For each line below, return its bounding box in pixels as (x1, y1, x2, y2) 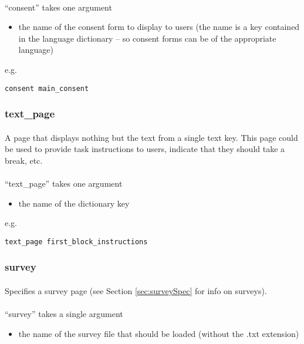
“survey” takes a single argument (5, 308, 123, 320)
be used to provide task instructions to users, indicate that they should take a (5, 143, 285, 155)
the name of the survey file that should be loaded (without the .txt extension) (18, 327, 299, 339)
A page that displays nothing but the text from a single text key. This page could (5, 131, 298, 143)
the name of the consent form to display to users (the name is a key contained (18, 21, 300, 33)
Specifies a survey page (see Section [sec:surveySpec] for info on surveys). (5, 284, 267, 296)
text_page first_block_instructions (5, 237, 148, 246)
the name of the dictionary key (18, 197, 130, 209)
